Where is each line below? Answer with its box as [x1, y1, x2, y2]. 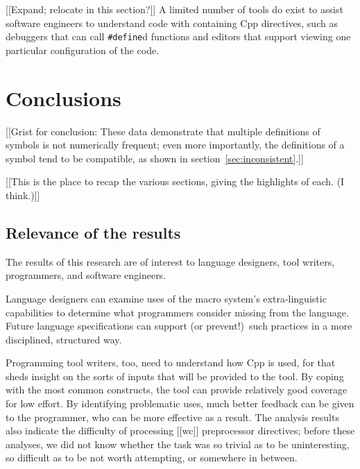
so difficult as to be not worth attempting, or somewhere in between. [6, 450, 298, 465]
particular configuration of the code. [6, 42, 160, 57]
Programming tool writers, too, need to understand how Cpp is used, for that [6, 355, 336, 370]
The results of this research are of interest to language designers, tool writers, [6, 254, 335, 268]
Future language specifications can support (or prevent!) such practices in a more [6, 318, 352, 333]
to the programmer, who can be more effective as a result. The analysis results [6, 409, 339, 424]
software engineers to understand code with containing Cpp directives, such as [6, 15, 338, 30]
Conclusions [6, 83, 121, 112]
